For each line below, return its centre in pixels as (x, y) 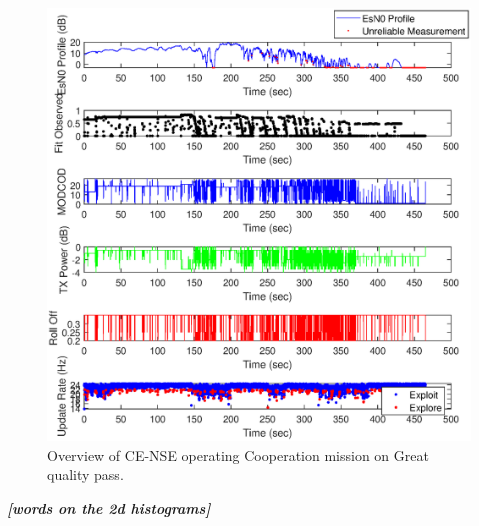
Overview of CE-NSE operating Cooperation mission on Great (238, 454)
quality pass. (85, 474)
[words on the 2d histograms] (109, 508)
